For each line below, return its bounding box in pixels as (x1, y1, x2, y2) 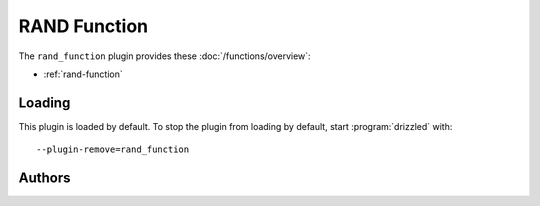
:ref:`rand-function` (43, 68, 124, 80)
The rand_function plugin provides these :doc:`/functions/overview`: (18, 50, 311, 62)
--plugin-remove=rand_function (36, 144, 190, 155)
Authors (18, 170, 71, 187)
